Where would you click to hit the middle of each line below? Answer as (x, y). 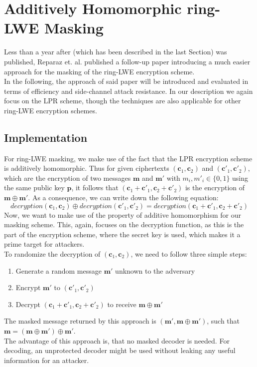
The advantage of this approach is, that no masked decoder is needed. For (117, 340)
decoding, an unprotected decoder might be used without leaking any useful (120, 350)
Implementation (46, 137)
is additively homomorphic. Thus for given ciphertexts (87, 168)
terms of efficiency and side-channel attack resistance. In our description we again (128, 91)
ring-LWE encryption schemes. (51, 110)
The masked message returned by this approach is (80, 321)
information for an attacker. (47, 360)
